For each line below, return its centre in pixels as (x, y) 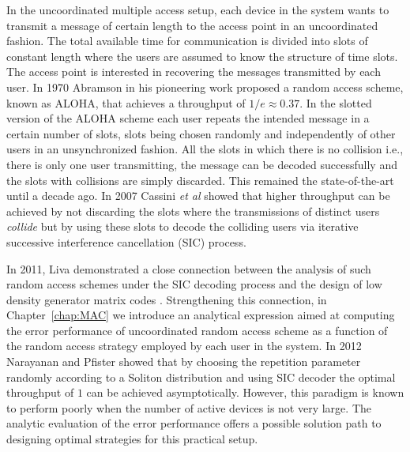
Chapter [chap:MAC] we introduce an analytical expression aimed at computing (201, 315)
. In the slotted (336, 102)
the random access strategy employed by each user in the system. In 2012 (184, 346)
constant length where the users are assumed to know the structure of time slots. (202, 56)
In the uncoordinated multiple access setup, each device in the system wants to (198, 9)
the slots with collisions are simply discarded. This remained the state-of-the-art (200, 180)
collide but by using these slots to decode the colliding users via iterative (182, 226)
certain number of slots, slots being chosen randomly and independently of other (201, 133)
